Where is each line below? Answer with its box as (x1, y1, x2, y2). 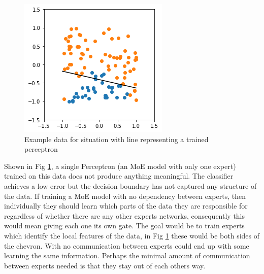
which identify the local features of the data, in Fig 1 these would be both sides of (4, 230, 260, 241)
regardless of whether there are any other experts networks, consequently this (4, 210, 245, 221)
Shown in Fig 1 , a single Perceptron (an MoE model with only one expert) (4, 160, 236, 171)
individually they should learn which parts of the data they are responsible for (4, 200, 248, 211)
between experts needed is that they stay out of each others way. (4, 260, 206, 270)
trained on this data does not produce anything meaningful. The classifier (4, 170, 234, 181)
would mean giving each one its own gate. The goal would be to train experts (4, 220, 245, 231)
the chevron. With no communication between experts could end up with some (4, 240, 249, 251)
